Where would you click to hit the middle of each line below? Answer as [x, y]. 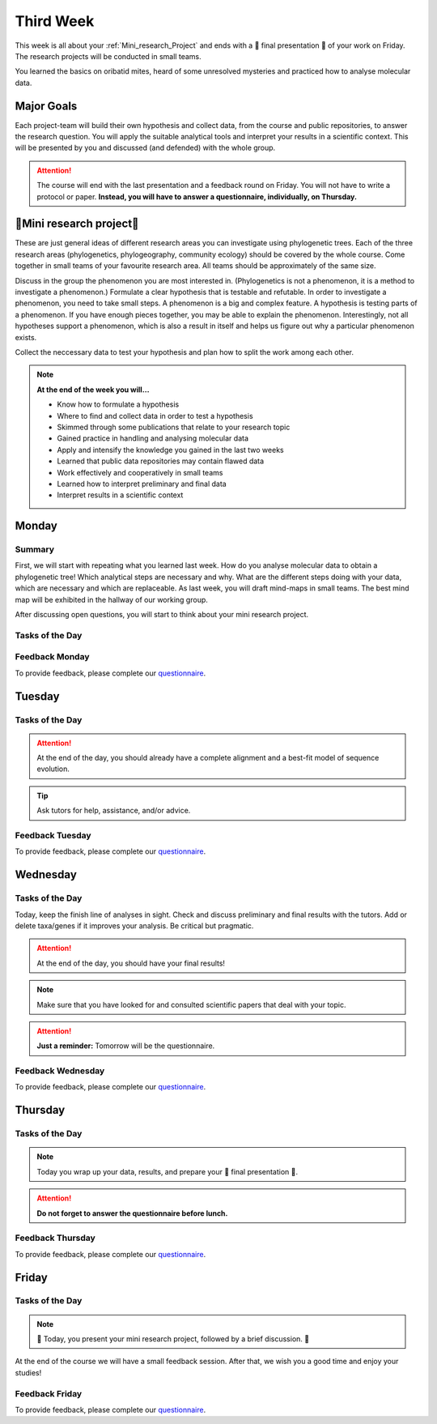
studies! [28, 1372]
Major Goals [46, 106]
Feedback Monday [52, 657]
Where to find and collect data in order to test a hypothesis [155, 416]
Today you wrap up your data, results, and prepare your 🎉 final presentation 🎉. [168, 1171]
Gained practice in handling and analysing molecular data [153, 438]
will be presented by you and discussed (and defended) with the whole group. [145, 148]
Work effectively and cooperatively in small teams [140, 472]
